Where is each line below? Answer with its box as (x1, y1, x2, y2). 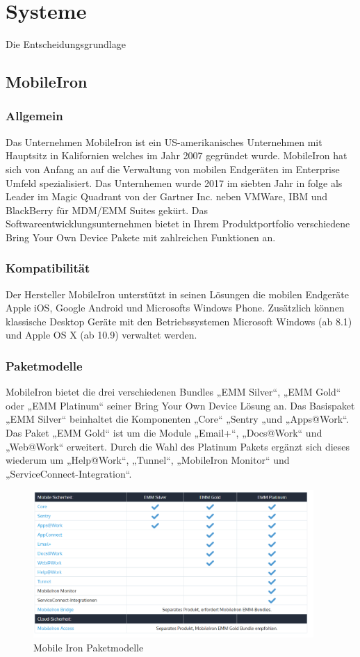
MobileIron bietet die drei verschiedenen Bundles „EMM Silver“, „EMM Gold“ (6, 384, 341, 399)
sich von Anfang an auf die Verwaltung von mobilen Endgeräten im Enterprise (6, 161, 340, 176)
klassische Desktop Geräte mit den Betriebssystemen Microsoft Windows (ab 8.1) (6, 314, 352, 328)
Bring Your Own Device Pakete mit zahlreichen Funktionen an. (6, 229, 276, 244)
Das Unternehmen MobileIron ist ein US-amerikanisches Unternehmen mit (6, 134, 322, 149)
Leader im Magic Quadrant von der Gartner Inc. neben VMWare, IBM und (6, 189, 328, 204)
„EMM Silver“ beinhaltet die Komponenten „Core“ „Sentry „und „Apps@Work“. (6, 412, 349, 426)
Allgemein (6, 107, 63, 124)
